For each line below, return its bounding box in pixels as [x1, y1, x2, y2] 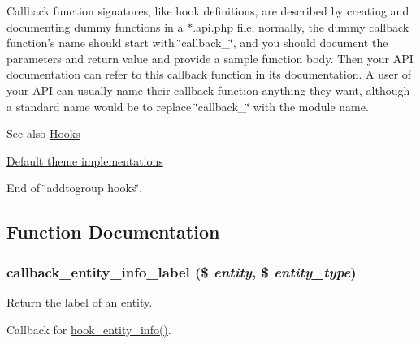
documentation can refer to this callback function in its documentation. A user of [6, 66, 412, 83]
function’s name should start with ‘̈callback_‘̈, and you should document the [6, 34, 388, 51]
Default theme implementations [6, 152, 163, 169]
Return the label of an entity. [6, 293, 153, 310]
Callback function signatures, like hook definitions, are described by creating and [6, 2, 409, 19]
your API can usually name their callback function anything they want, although [6, 81, 410, 98]
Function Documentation [6, 219, 220, 244]
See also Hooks [6, 125, 80, 142]
